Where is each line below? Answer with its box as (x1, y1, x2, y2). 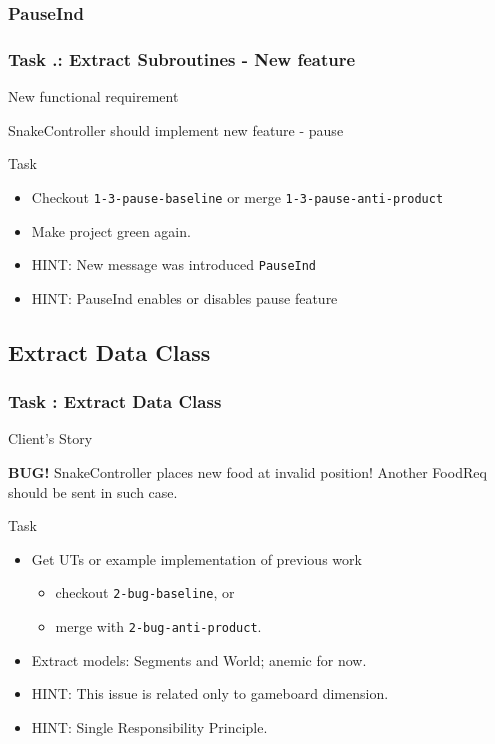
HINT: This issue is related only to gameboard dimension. (31, 683, 389, 704)
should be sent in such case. (8, 481, 178, 502)
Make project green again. (31, 220, 191, 241)
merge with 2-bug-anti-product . (55, 615, 262, 636)
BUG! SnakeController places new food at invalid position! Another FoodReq (8, 461, 487, 482)
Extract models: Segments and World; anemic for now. (31, 649, 367, 670)
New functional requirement (8, 86, 179, 107)
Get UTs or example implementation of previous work (31, 548, 362, 569)
